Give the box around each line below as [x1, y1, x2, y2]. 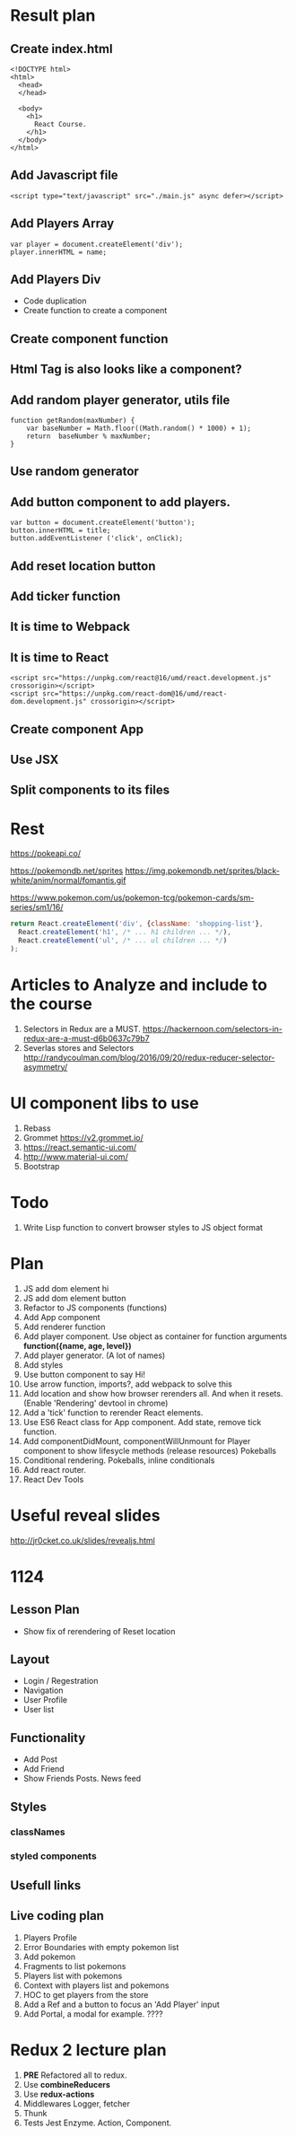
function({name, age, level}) [22, 1340, 132, 1351]
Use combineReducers [22, 2079, 111, 2089]
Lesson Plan [10, 1602, 80, 1617]
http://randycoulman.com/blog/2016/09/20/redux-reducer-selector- [22, 1052, 275, 1063]
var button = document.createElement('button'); [10, 518, 196, 528]
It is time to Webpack [10, 619, 131, 635]
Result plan [10, 5, 96, 26]
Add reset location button [10, 558, 156, 574]
